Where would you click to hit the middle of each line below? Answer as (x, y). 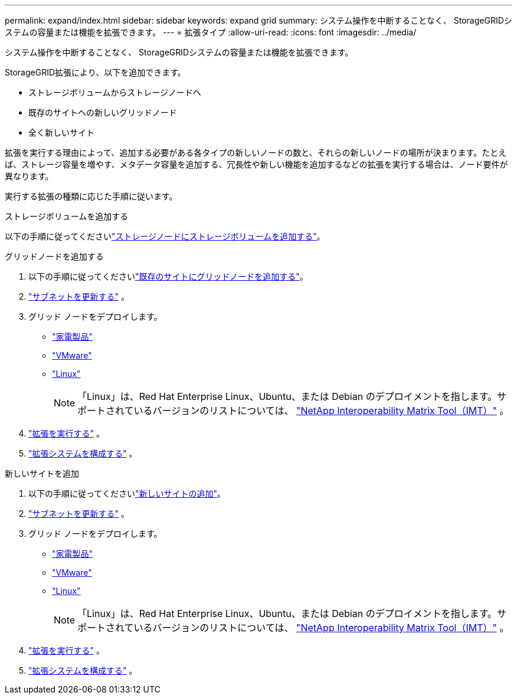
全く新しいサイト (61, 132)
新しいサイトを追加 (42, 473)
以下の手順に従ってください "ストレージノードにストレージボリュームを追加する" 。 (165, 236)
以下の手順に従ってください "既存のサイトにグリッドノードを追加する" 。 (168, 276)
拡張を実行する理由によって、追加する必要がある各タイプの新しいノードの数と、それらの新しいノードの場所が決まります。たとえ (256, 152)
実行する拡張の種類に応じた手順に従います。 (91, 196)
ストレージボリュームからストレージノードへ (115, 92)
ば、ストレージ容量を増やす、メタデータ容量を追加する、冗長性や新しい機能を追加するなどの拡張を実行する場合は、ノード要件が (256, 164)
